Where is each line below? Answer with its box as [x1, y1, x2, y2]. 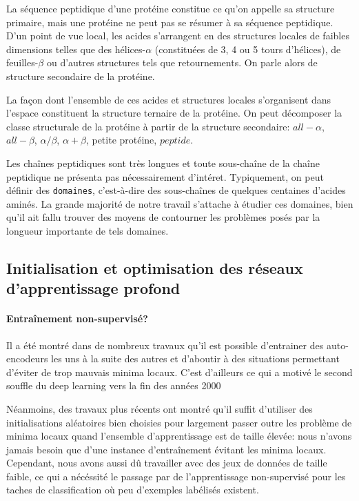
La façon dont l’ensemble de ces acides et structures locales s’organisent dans [6, 92, 331, 106]
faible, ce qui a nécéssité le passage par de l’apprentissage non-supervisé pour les [6, 469, 346, 483]
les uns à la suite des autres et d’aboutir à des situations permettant [51, 351, 340, 366]
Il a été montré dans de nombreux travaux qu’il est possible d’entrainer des [6, 337, 324, 352]
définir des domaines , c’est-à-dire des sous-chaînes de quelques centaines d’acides [6, 183, 346, 197]
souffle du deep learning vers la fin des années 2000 [6, 378, 221, 393]
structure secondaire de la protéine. [6, 68, 155, 83]
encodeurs [6, 351, 48, 366]
